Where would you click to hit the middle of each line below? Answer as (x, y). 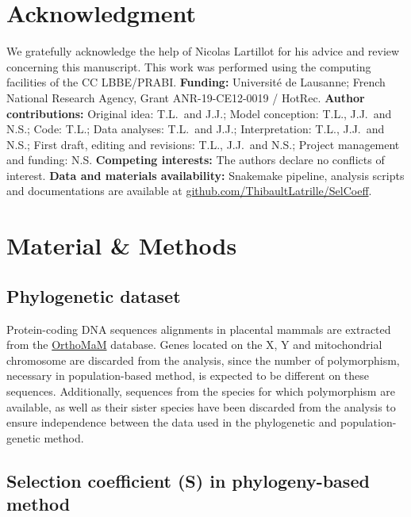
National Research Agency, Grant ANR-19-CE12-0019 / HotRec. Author (186, 97)
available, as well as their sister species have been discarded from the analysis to (201, 406)
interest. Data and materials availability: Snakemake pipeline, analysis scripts (205, 175)
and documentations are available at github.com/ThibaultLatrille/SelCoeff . (189, 191)
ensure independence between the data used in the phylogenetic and (172, 422)
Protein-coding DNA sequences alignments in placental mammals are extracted (199, 329)
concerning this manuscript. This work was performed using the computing (189, 66)
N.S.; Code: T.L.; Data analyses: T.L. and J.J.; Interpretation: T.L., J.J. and (196, 129)
